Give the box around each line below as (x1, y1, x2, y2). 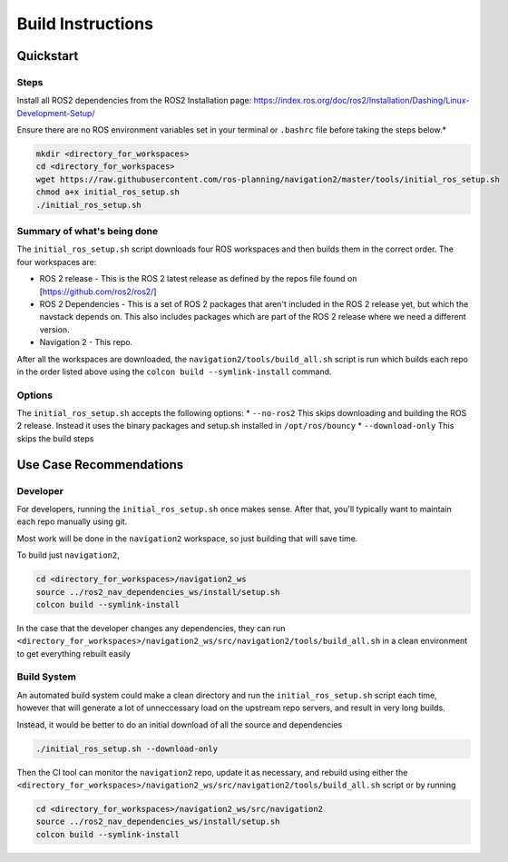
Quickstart (16, 48, 79, 64)
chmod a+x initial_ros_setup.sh (35, 187, 181, 197)
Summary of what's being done (16, 225, 159, 237)
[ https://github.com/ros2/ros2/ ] (39, 286, 157, 297)
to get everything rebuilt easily (16, 648, 132, 659)
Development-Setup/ (16, 107, 95, 118)
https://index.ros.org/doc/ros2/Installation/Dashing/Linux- (253, 95, 470, 106)
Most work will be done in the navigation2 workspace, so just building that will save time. (16, 532, 358, 544)
